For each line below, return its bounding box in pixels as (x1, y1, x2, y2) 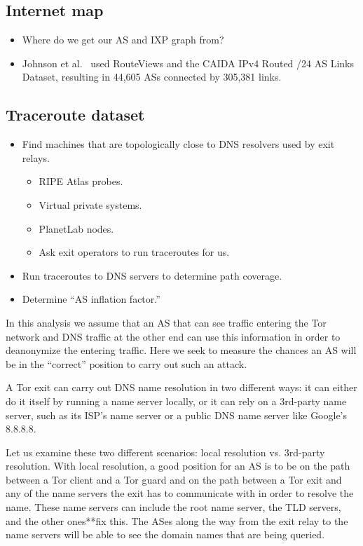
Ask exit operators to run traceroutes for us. (39, 245, 230, 259)
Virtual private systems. (39, 197, 142, 212)
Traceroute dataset (6, 104, 145, 125)
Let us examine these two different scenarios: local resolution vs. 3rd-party (6, 444, 325, 459)
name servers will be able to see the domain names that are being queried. (6, 527, 325, 542)
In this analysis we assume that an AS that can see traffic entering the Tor (6, 315, 327, 329)
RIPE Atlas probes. (39, 174, 123, 189)
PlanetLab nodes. (39, 221, 114, 236)
